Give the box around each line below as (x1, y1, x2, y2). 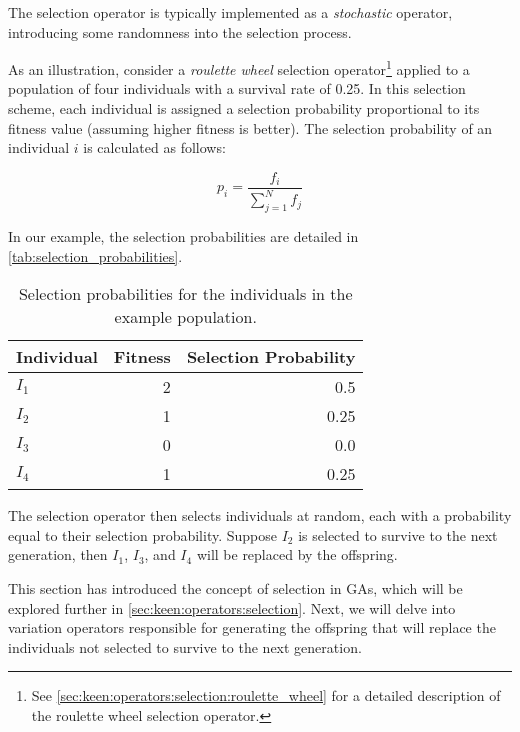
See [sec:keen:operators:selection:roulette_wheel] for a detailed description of (31, 685, 501, 706)
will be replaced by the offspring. (196, 544, 398, 565)
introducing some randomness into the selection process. (8, 21, 352, 42)
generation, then (8, 544, 108, 565)
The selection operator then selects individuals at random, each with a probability (8, 505, 512, 526)
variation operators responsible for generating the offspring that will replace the (8, 617, 496, 638)
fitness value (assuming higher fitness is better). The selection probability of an (8, 117, 493, 138)
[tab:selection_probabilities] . (8, 245, 183, 266)
